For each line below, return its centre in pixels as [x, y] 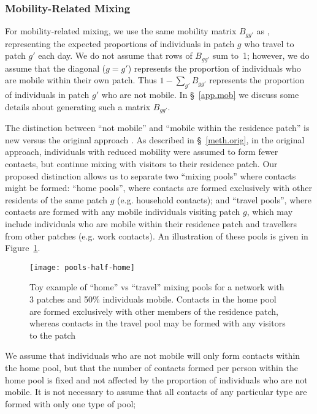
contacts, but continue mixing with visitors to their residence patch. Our [141, 163]
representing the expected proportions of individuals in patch [120, 43]
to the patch [53, 335]
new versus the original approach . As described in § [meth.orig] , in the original [155, 139]
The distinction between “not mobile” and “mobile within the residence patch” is [157, 128]
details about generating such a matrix [78, 106]
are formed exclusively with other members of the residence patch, [154, 311]
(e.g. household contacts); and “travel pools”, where [214, 199]
